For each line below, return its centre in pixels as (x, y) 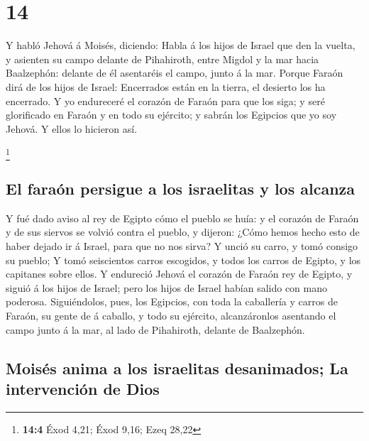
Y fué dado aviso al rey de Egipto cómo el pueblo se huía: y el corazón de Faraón (182, 218)
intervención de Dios (83, 388)
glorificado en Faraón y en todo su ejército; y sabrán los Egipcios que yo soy (171, 115)
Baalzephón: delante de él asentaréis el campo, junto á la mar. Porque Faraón (175, 73)
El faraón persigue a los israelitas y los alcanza (181, 188)
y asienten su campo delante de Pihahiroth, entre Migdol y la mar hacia (163, 59)
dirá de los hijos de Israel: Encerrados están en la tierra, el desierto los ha (166, 86)
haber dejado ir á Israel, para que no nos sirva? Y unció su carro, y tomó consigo (182, 246)
